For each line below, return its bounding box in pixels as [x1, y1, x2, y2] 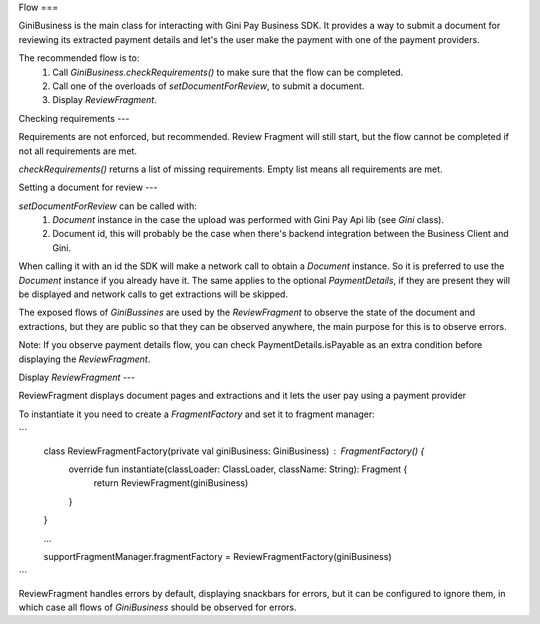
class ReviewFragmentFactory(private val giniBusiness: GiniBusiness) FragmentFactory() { [43, 445, 425, 457]
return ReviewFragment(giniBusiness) [93, 477, 249, 489]
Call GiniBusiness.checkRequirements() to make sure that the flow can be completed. [52, 66, 404, 78]
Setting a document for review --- [18, 181, 158, 194]
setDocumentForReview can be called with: [18, 200, 197, 212]
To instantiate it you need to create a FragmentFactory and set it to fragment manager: [18, 408, 375, 420]
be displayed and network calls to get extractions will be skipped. [18, 288, 289, 300]
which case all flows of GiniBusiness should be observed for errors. [18, 601, 297, 614]
